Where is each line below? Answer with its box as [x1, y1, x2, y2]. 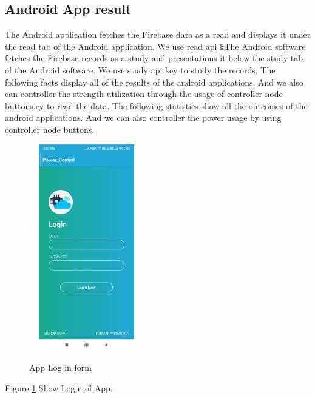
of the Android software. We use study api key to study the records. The [5, 63, 276, 76]
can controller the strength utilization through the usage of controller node [5, 87, 283, 100]
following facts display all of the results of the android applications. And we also [5, 75, 303, 88]
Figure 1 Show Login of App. [5, 381, 113, 394]
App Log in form [29, 361, 92, 374]
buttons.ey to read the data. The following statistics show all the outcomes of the [5, 99, 308, 112]
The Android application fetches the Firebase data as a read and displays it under [5, 28, 311, 41]
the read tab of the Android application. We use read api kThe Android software [5, 39, 306, 52]
